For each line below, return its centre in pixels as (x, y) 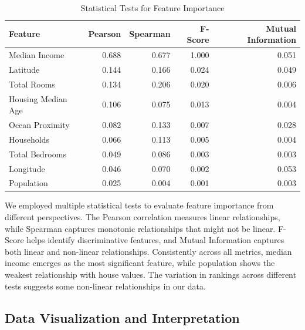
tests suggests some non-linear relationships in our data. (105, 286)
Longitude (27, 168)
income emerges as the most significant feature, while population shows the (140, 263)
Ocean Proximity (39, 124)
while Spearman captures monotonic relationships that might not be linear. (140, 228)
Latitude (24, 69)
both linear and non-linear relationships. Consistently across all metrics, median (148, 251)
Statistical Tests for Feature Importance (152, 8)
